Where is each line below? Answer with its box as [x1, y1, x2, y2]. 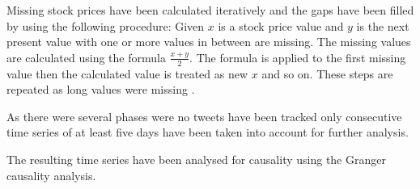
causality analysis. [6, 166, 96, 183]
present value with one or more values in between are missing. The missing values [6, 33, 411, 50]
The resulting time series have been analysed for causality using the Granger [6, 150, 386, 167]
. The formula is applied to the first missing [189, 48, 406, 65]
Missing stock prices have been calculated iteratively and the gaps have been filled [6, 2, 414, 18]
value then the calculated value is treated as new [6, 65, 248, 82]
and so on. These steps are [261, 65, 393, 82]
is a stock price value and [218, 17, 344, 34]
